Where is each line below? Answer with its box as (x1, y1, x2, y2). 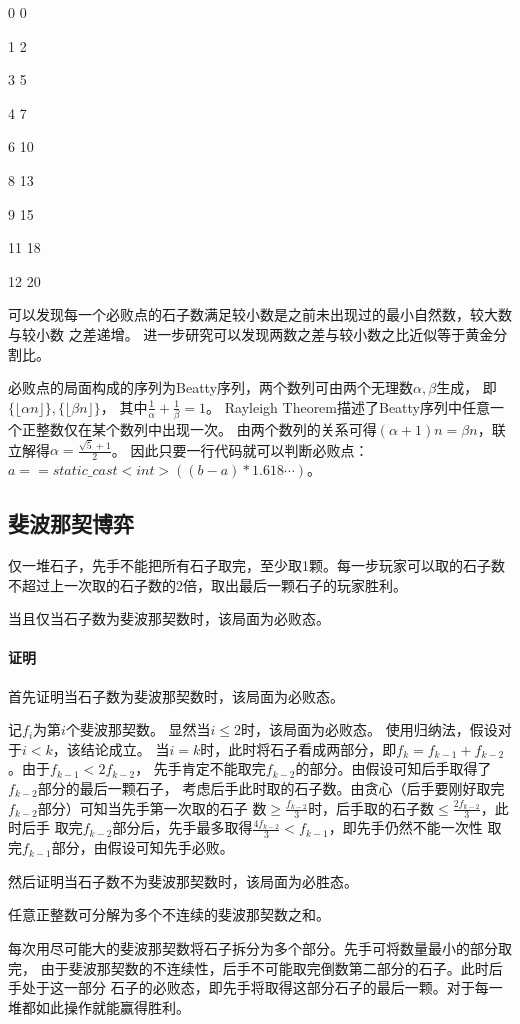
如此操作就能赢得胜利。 (35, 996, 190, 1017)
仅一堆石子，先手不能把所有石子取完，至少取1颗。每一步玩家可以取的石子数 (8, 554, 505, 575)
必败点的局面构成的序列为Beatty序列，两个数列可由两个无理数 (8, 377, 414, 398)
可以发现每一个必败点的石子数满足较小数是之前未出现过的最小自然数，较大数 (8, 304, 512, 325)
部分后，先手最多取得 (112, 817, 253, 838)
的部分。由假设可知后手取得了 (295, 758, 492, 779)
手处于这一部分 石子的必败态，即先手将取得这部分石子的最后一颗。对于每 (8, 977, 489, 998)
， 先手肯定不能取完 (135, 758, 266, 779)
